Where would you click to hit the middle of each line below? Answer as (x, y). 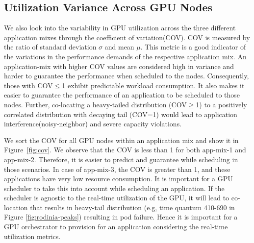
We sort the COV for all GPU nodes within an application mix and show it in (121, 140)
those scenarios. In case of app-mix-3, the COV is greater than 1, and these (117, 169)
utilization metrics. (32, 236)
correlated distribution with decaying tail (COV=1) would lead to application (121, 114)
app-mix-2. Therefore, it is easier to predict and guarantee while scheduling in (121, 159)
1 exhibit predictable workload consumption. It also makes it (153, 85)
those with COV (28, 85)
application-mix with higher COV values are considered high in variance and (119, 66)
